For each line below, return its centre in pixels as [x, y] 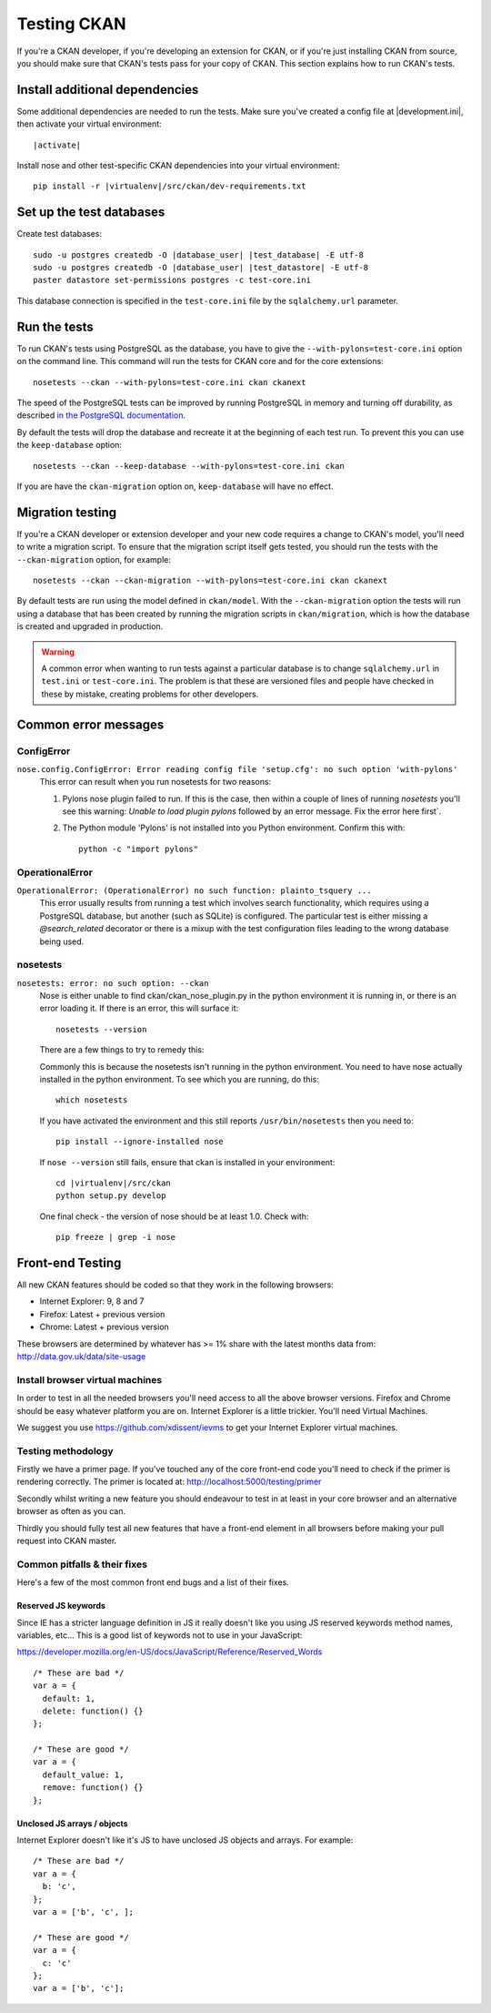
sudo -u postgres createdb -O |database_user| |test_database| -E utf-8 [198, 254]
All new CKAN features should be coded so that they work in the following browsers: [175, 1285]
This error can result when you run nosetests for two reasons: [155, 782]
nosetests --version [101, 1029]
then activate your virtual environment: [90, 124]
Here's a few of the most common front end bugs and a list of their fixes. [153, 1582]
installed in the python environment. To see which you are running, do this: [180, 1080]
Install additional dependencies [108, 90]
